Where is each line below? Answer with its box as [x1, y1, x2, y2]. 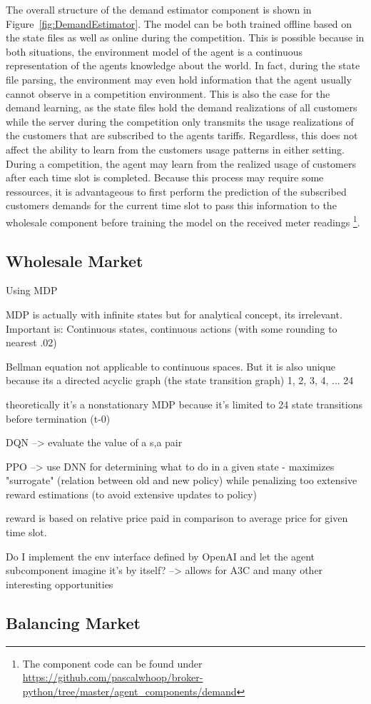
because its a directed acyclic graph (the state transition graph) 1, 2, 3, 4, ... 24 [6, 373, 354, 388]
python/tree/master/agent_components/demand [22, 683, 237, 698]
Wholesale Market [6, 249, 143, 271]
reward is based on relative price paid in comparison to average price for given [6, 511, 348, 526]
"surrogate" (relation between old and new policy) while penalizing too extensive [6, 473, 357, 488]
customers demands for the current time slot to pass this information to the [6, 198, 337, 213]
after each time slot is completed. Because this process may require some [6, 170, 324, 185]
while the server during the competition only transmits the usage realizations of [6, 114, 354, 129]
